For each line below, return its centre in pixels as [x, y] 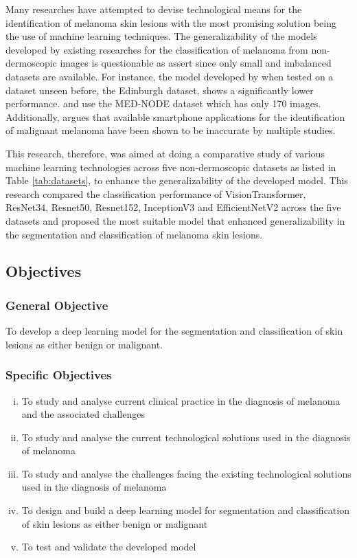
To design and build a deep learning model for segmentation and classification [185, 510]
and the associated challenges [83, 414]
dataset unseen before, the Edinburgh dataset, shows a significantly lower [160, 90]
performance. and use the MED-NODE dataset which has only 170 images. [163, 103]
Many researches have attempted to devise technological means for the [154, 9]
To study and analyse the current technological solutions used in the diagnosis [186, 437]
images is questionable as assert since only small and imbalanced [196, 63]
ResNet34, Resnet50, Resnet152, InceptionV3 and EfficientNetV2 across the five [173, 207]
